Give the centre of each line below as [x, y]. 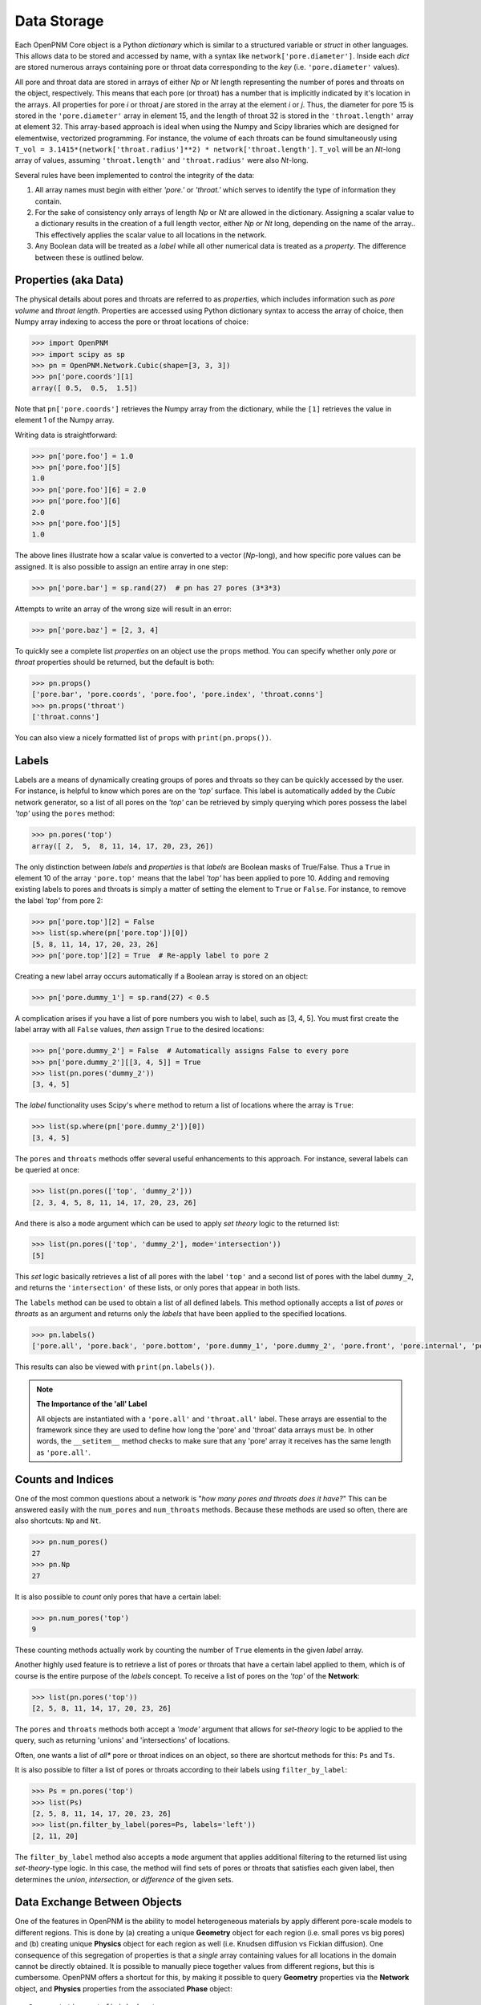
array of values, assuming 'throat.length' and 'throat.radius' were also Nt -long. [162, 160]
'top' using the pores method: [65, 813]
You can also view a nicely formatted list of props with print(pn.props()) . [143, 738]
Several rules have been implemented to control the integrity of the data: [135, 175]
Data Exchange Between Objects [98, 1902]
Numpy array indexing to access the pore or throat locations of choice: [131, 322]
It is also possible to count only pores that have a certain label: [118, 1597]
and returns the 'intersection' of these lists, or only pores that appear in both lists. [158, 1288]
